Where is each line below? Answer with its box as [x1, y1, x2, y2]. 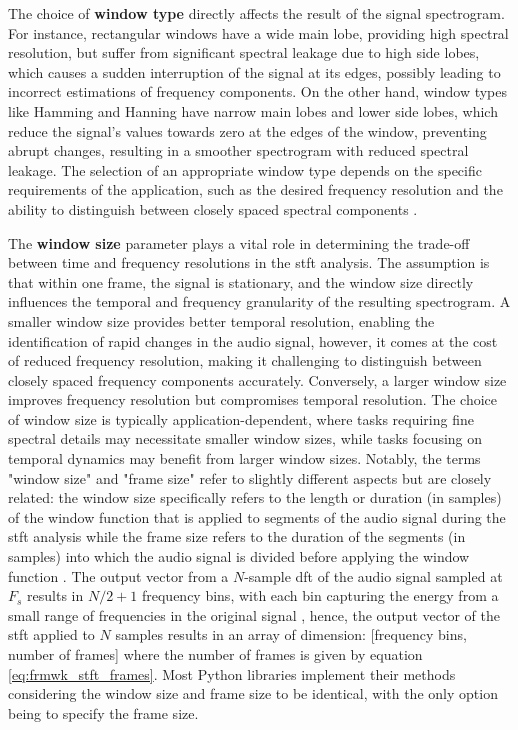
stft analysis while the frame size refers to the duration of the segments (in [8, 526, 466, 547]
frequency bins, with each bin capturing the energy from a [141, 585, 499, 606]
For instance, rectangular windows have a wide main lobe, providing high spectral [8, 22, 509, 43]
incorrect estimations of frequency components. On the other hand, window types [8, 81, 508, 102]
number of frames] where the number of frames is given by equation [8, 644, 423, 664]
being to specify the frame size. [8, 702, 199, 723]
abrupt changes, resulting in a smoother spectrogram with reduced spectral [8, 140, 469, 161]
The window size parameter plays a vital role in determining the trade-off [8, 232, 470, 253]
